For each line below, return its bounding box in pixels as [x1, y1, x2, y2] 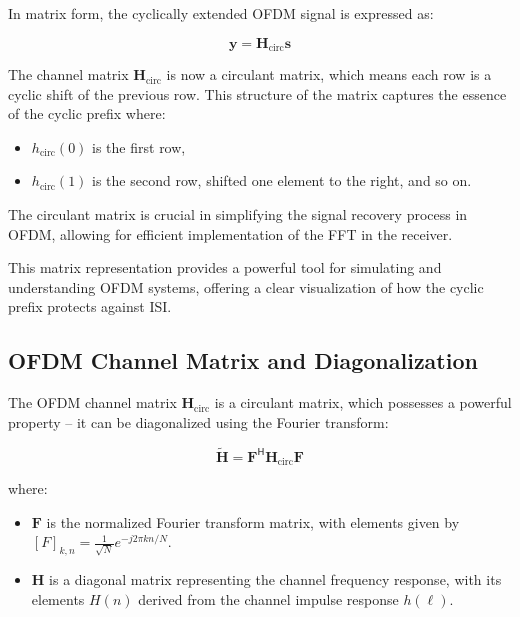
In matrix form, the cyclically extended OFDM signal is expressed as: [8, 3, 434, 23]
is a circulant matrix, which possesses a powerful [214, 392, 512, 413]
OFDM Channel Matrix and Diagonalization [8, 345, 478, 376]
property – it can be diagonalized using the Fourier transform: [8, 411, 389, 432]
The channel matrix [8, 64, 129, 85]
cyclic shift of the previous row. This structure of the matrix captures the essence [8, 83, 507, 104]
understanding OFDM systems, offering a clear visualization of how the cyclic [8, 276, 484, 297]
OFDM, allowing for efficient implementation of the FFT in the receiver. [8, 223, 453, 244]
